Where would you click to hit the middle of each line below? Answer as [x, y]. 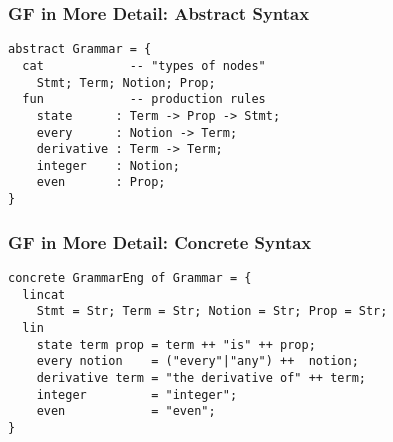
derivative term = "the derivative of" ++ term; [201, 377]
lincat [44, 294]
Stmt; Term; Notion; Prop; [126, 82]
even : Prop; [101, 182]
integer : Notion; [108, 165]
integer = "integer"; [137, 394]
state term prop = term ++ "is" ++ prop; [176, 344]
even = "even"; [126, 411]
